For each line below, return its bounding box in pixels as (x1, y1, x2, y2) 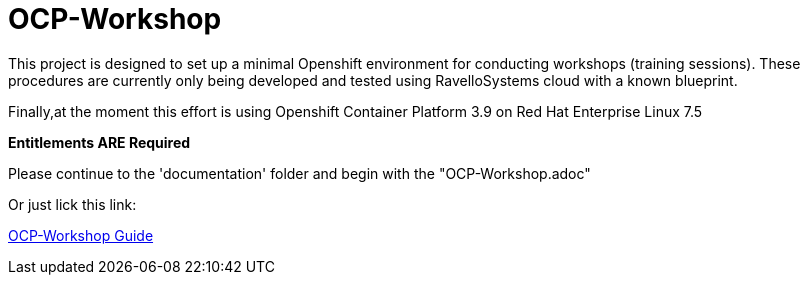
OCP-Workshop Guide (8, 226, 154, 244)
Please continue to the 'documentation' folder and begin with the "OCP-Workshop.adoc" (8, 164, 591, 182)
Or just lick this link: (8, 195, 137, 213)
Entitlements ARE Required (8, 133, 191, 151)
